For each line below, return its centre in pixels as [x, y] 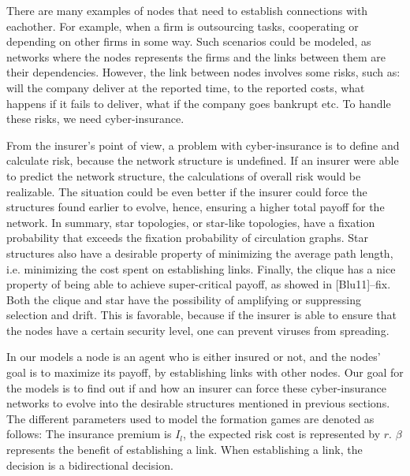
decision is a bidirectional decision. [90, 465]
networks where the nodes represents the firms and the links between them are [196, 56]
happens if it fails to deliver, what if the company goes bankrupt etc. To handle [199, 103]
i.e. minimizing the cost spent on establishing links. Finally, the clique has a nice [201, 268]
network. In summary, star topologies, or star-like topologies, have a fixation [191, 222]
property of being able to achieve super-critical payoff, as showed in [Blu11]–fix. [199, 284]
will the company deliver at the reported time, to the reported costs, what [186, 87]
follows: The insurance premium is [89, 434]
